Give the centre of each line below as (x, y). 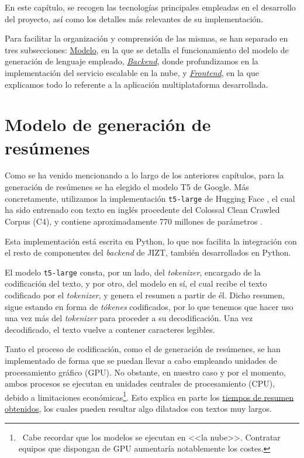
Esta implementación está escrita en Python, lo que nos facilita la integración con (151, 241)
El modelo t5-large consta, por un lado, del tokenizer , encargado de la (133, 272)
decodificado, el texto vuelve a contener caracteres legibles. (110, 329)
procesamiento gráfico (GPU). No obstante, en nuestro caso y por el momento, (145, 372)
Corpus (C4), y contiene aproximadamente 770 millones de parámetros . (134, 221)
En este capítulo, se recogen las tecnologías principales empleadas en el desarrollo (150, 7)
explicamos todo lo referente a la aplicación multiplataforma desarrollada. (137, 84)
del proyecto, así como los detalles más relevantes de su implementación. (134, 18)
